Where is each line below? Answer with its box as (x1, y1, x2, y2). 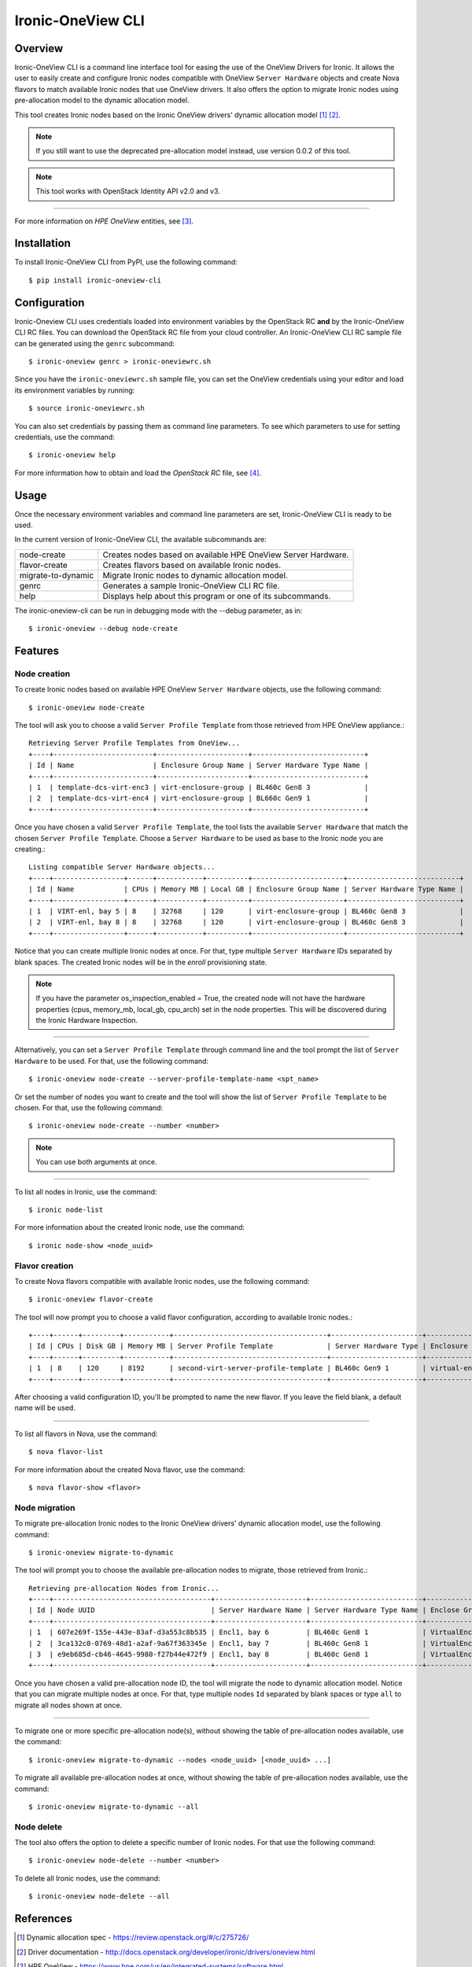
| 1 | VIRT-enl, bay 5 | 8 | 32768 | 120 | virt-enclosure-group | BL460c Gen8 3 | (28, 906, 464, 916)
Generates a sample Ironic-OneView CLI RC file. (102, 580, 280, 591)
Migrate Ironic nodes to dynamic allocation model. (102, 570, 289, 581)
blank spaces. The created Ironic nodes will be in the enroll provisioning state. (14, 957, 267, 967)
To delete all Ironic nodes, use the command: (14, 1873, 160, 1883)
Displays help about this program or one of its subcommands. (102, 590, 331, 601)
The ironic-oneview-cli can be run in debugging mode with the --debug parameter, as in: (14, 606, 303, 615)
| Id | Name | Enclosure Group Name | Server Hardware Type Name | (28, 761, 369, 770)
